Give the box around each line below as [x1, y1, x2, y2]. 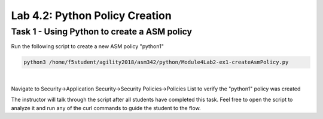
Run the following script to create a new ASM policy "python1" [11, 43, 164, 50]
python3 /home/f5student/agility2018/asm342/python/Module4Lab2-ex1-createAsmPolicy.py [23, 59, 289, 65]
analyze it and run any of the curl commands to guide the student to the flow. [11, 104, 201, 111]
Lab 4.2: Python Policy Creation [11, 9, 172, 22]
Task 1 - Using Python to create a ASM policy [11, 26, 193, 37]
